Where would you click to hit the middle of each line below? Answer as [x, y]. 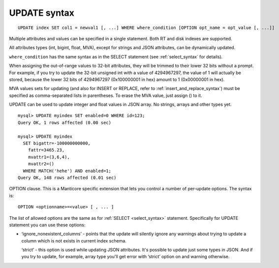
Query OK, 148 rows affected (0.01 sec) [67, 178]
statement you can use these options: [47, 225]
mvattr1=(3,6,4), [49, 157]
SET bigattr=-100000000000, [57, 143]
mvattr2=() [41, 164]
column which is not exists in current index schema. [74, 240]
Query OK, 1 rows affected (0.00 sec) [65, 122]
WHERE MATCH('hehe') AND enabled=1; [67, 171]
